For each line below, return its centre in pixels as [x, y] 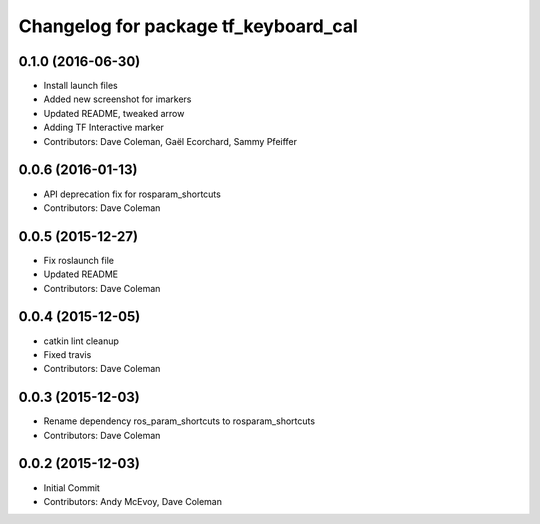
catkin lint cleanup [81, 341]
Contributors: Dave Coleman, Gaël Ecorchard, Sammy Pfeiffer [170, 141]
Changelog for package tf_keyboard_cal [188, 26]
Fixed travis [67, 354]
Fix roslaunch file [79, 260]
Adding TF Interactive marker [104, 127]
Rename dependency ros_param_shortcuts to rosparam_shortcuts [179, 421]
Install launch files [81, 86]
